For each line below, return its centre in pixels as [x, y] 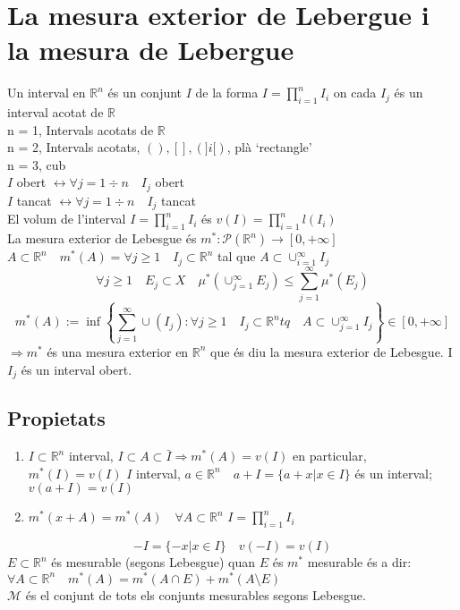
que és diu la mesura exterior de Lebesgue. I [332, 351]
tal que [237, 256]
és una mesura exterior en [118, 351]
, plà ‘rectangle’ [269, 147]
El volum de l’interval [67, 219]
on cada [355, 93]
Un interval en [47, 93]
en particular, [330, 456]
